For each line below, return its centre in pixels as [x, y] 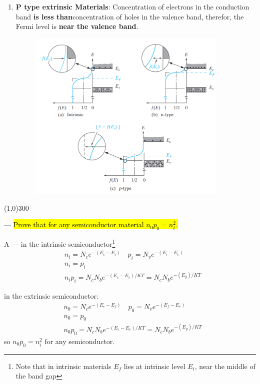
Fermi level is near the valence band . [77, 26]
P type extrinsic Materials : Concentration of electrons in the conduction [132, 6]
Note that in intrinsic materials [63, 366]
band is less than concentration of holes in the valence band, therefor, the [130, 16]
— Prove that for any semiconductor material [74, 224]
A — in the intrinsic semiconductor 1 [60, 243]
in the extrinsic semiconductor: [51, 296]
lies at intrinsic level [154, 366]
